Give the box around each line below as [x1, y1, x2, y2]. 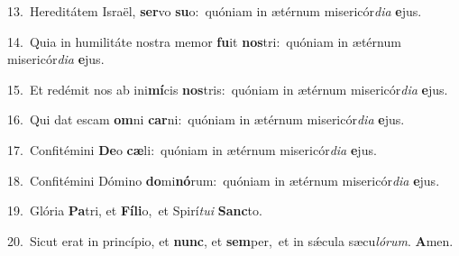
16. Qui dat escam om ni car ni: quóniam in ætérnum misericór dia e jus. [7, 110, 405, 129]
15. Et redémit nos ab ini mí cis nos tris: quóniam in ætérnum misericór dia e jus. [7, 79, 448, 98]
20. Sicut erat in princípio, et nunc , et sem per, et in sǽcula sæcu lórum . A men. [7, 231, 454, 250]
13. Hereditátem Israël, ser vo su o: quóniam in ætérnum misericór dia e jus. [7, 2, 422, 20]
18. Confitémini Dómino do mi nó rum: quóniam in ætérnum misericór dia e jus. [7, 170, 440, 189]
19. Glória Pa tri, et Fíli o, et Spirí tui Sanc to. [7, 201, 262, 220]
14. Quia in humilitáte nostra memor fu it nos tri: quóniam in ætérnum [7, 32, 401, 50]
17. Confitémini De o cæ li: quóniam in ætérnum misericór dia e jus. [7, 140, 377, 159]
